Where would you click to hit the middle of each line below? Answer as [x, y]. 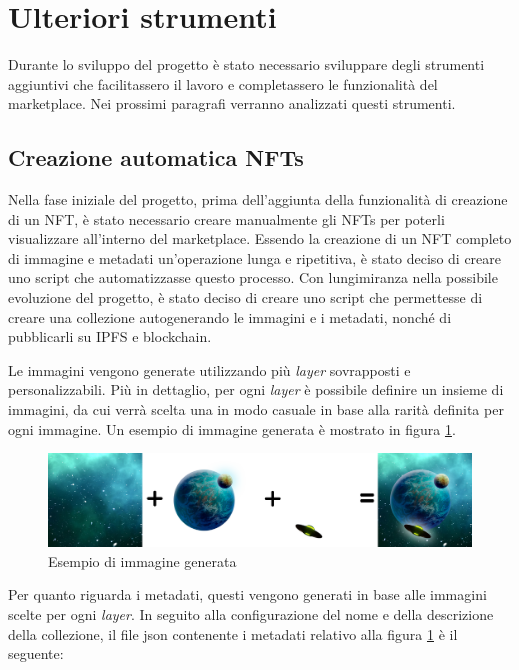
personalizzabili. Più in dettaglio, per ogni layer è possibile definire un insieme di [256, 389]
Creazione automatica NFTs [156, 157]
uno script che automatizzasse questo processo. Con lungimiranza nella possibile [253, 277]
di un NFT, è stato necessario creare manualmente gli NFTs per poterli [226, 218]
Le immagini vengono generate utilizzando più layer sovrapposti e [209, 369]
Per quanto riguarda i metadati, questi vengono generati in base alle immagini [247, 594]
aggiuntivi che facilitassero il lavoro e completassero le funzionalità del [223, 83]
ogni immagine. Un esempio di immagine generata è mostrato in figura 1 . [232, 428]
